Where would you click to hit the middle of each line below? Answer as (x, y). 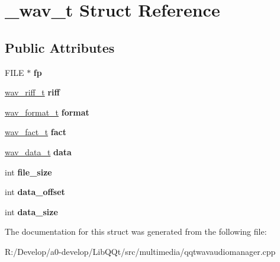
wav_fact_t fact (36, 132)
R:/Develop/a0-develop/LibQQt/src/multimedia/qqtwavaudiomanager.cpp (140, 251)
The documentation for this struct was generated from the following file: (136, 231)
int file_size (28, 172)
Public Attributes (60, 47)
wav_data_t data (38, 151)
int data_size (31, 211)
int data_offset (35, 192)
